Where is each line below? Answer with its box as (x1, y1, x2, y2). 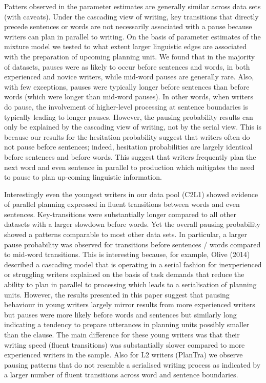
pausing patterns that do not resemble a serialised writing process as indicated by (4, 359, 261, 370)
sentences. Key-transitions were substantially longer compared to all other (4, 208, 236, 219)
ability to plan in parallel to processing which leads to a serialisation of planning (4, 279, 257, 290)
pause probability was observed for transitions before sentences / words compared (4, 239, 261, 249)
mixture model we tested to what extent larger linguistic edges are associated (4, 41, 247, 52)
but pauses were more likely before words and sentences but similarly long (4, 309, 237, 320)
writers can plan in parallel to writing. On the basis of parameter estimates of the (4, 31, 261, 41)
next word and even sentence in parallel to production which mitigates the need (4, 161, 255, 172)
